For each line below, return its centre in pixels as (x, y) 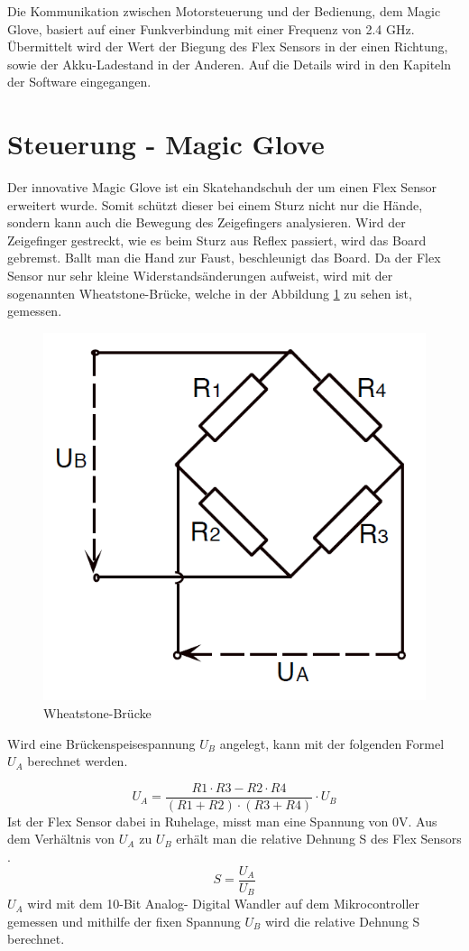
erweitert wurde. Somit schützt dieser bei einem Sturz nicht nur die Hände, (215, 204)
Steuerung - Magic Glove (166, 144)
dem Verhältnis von (61, 839)
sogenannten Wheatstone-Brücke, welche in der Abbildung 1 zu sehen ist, (210, 293)
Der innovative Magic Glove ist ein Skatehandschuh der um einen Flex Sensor (222, 187)
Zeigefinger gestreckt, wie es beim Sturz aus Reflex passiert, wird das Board (217, 240)
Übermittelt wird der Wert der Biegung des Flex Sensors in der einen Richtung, (228, 46)
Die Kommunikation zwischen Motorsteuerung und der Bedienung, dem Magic (224, 11)
